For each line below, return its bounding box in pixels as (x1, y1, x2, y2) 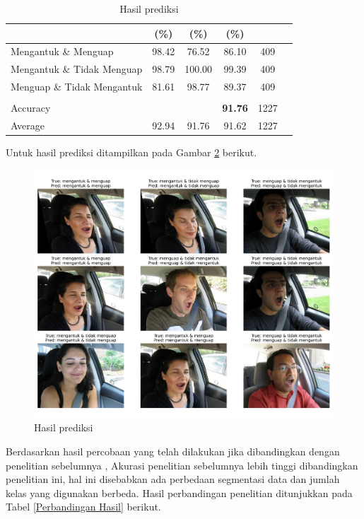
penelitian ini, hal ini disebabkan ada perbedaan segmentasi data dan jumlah (6, 472, 340, 486)
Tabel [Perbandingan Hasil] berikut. (6, 499, 161, 514)
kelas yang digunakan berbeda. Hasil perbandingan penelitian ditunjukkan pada (6, 485, 353, 500)
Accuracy (11, 100, 51, 115)
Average (11, 118, 45, 133)
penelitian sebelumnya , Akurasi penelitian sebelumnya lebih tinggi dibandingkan (6, 457, 358, 472)
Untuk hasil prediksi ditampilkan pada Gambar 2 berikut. (6, 145, 257, 160)
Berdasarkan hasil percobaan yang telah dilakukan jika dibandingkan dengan (6, 443, 340, 458)
